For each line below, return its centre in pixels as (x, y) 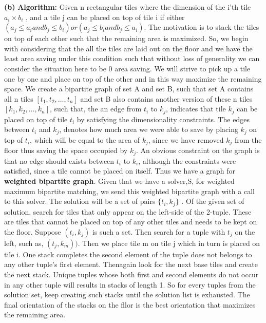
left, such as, (24, 243)
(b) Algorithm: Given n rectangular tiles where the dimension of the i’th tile (128, 7)
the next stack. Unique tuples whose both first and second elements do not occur (131, 274)
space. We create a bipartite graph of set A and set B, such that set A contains (129, 89)
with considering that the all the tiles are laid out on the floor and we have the (128, 48)
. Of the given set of (213, 201)
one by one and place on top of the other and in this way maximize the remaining (133, 78)
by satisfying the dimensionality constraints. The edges (163, 119)
